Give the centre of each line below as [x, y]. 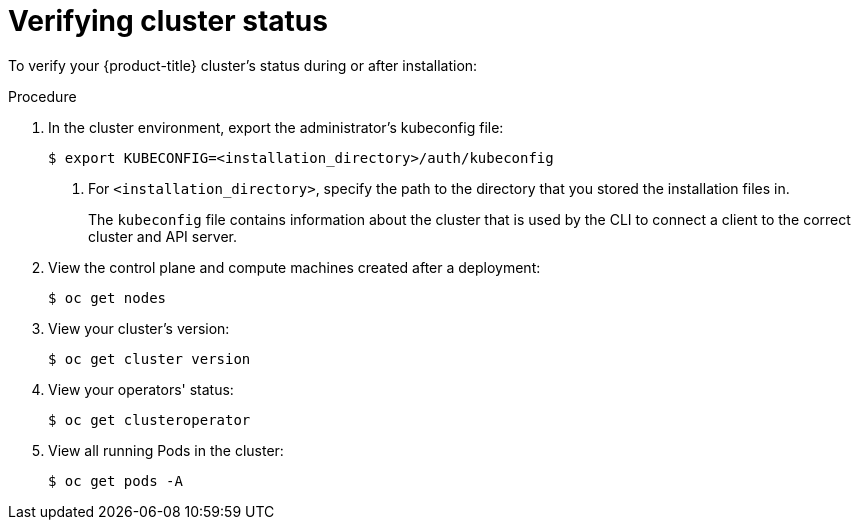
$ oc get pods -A [115, 480]
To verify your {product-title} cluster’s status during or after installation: [243, 65]
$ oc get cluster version [149, 358]
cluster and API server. [163, 236]
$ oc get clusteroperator [149, 419]
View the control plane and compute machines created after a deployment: [294, 267]
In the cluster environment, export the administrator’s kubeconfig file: [276, 127]
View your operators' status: [141, 389]
